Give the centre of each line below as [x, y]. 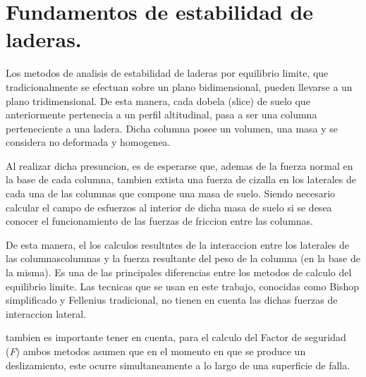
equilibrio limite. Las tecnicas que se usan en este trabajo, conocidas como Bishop [183, 286]
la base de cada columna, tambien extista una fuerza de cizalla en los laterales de [181, 179]
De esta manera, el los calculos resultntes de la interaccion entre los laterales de [177, 244]
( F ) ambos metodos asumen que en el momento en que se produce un [156, 351]
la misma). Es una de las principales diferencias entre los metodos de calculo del [179, 272]
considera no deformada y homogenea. [88, 142]
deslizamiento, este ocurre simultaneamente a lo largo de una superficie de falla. [178, 365]
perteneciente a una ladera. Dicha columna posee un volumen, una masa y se [172, 128]
